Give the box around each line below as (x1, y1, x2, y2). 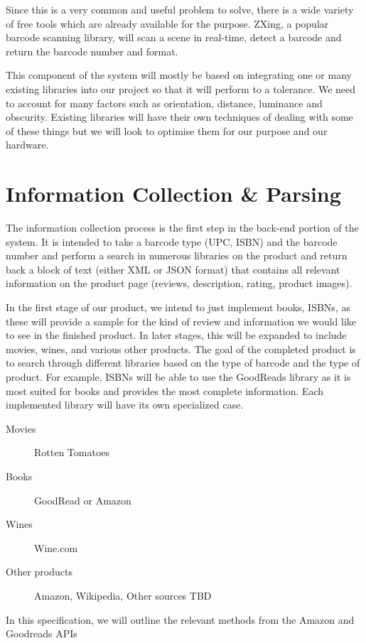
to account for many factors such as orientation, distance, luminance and (6, 95, 323, 110)
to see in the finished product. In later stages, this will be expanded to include (6, 328, 347, 342)
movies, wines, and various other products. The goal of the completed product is (6, 341, 356, 356)
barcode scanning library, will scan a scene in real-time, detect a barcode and (6, 30, 342, 45)
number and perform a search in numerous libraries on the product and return (6, 248, 348, 263)
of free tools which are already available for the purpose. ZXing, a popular (6, 16, 329, 31)
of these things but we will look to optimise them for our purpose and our (6, 123, 328, 138)
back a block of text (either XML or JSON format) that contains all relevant (6, 261, 340, 276)
